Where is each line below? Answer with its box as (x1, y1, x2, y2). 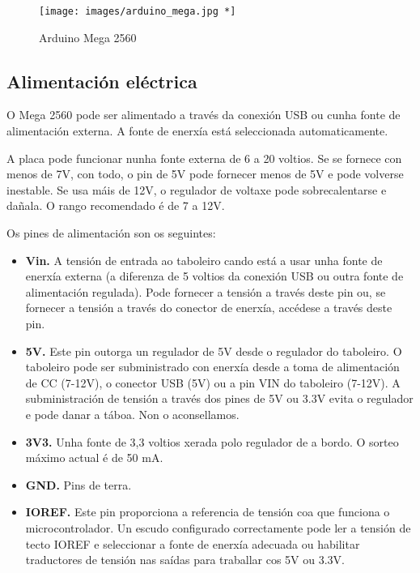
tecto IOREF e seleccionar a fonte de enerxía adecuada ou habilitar (25, 535, 360, 552)
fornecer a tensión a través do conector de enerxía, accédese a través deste (25, 299, 392, 316)
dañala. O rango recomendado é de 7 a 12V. (6, 197, 225, 214)
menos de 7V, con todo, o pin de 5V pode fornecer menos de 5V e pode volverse (6, 165, 404, 182)
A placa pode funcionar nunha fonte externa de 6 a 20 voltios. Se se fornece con (6, 149, 402, 166)
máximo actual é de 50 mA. (25, 449, 163, 466)
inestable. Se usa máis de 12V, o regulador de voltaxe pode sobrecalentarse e (6, 181, 387, 198)
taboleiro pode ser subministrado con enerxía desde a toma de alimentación (25, 358, 400, 375)
